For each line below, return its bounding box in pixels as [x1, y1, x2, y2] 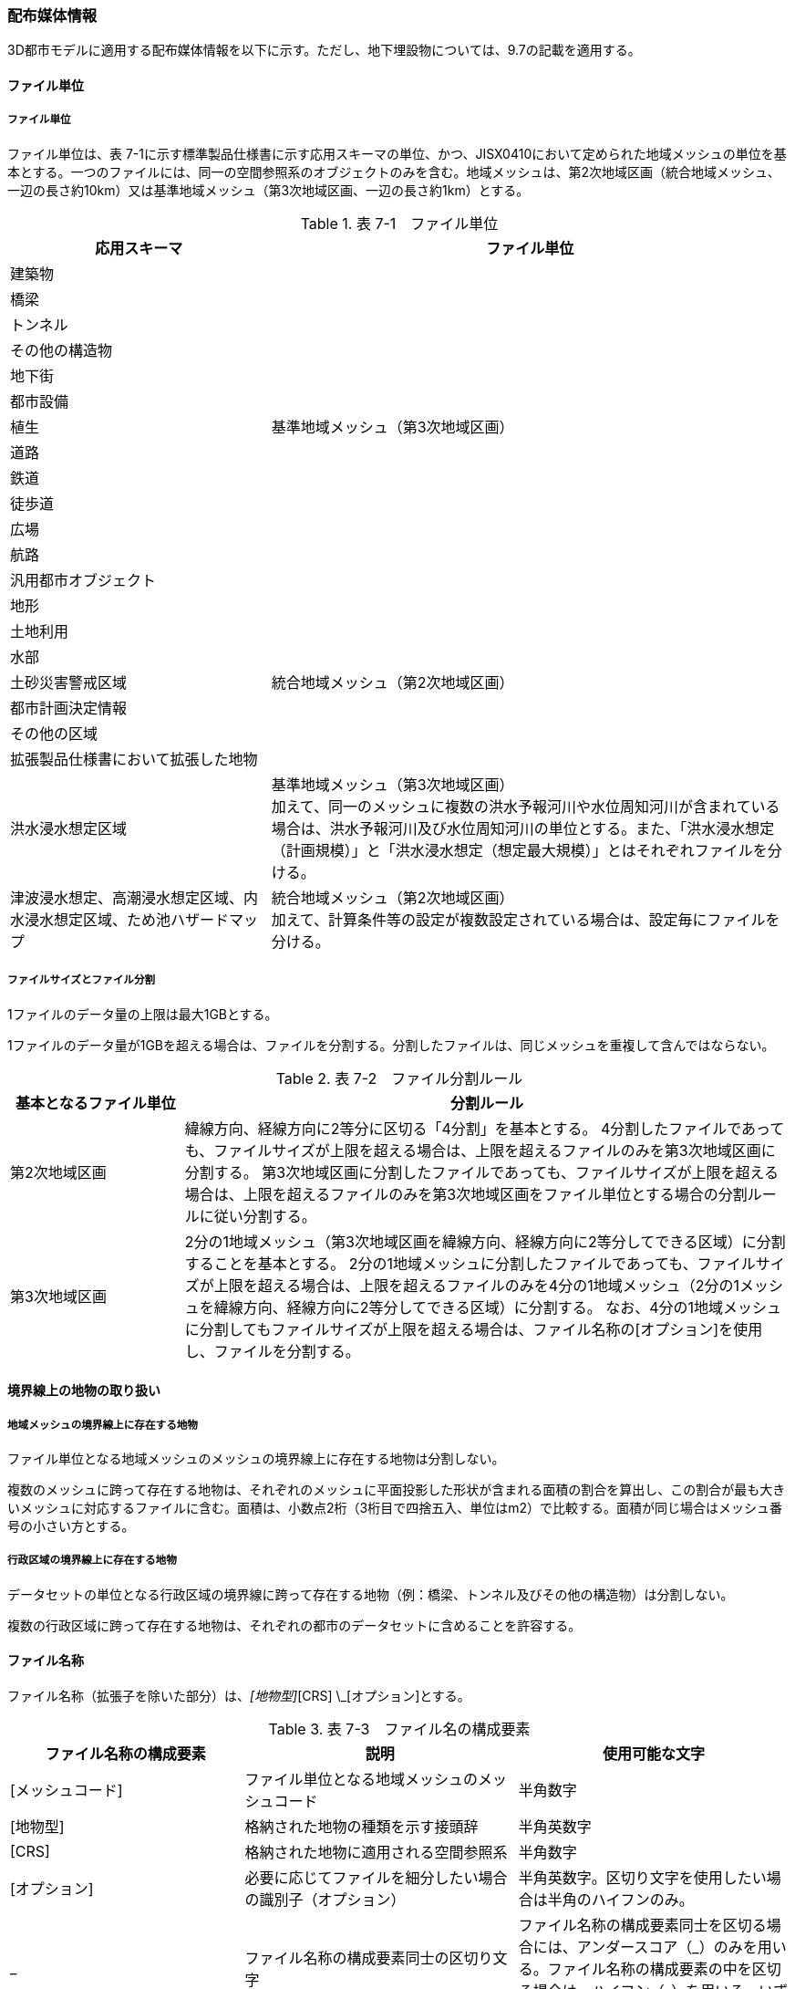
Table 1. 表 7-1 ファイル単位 [300, 213, 499, 233]
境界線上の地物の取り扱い [7, 1382, 160, 1399]
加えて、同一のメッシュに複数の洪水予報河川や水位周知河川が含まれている [271, 797, 780, 816]
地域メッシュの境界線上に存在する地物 [7, 1418, 198, 1432]
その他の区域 [10, 724, 98, 743]
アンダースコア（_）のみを [576, 1937, 758, 1956]
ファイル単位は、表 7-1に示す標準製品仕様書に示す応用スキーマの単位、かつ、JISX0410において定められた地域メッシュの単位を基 [7, 145, 787, 161]
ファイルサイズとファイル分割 [7, 974, 156, 987]
